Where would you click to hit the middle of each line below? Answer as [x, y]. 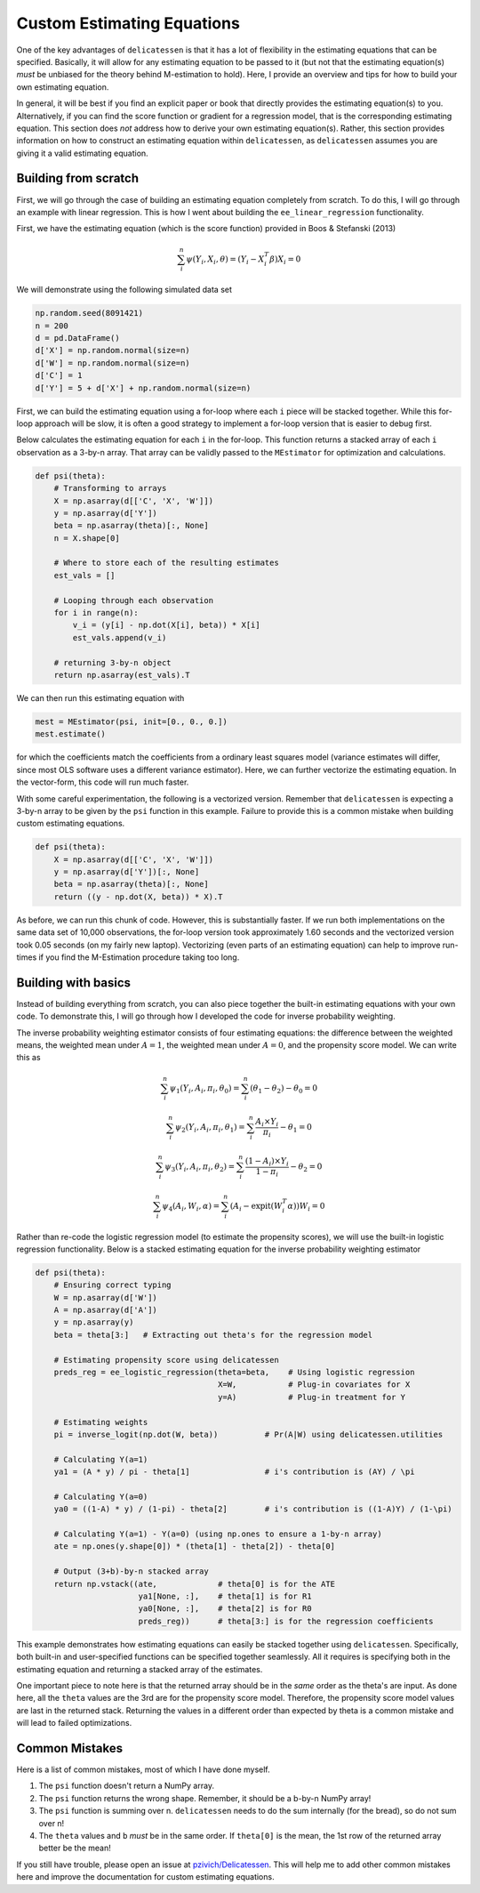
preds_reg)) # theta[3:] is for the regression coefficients [286, 1621]
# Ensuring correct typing [113, 1285]
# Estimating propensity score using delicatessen [166, 1360]
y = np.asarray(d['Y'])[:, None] [127, 872]
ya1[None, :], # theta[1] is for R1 [225, 1596]
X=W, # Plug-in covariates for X [314, 1385]
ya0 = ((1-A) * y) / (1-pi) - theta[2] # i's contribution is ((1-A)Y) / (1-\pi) [253, 1509]
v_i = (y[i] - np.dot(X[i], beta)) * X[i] [167, 625]
